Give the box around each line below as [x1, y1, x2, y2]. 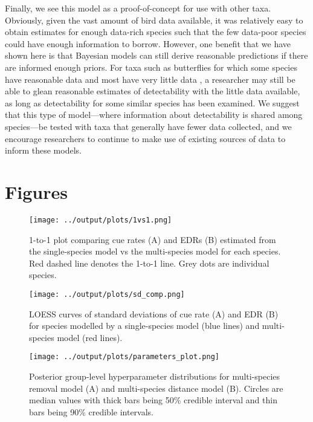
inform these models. [5, 144, 82, 157]
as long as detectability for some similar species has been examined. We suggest [5, 96, 300, 109]
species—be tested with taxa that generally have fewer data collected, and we [5, 120, 292, 132]
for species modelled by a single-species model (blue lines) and [29, 319, 260, 332]
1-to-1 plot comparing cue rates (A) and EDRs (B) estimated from [29, 233, 276, 245]
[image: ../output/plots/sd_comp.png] [29, 290, 185, 299]
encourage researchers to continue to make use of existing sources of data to [5, 132, 286, 144]
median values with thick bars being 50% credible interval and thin [29, 394, 277, 406]
